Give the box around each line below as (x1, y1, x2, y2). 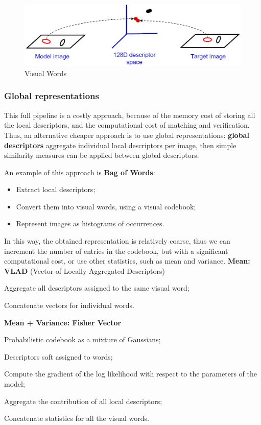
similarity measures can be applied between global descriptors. (4, 150, 199, 160)
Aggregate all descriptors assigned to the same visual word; (4, 282, 189, 293)
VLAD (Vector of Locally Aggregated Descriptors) (4, 265, 165, 276)
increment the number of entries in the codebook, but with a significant (4, 245, 228, 256)
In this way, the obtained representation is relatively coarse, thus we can (4, 235, 230, 246)
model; (4, 379, 25, 389)
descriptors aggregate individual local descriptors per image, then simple (4, 139, 236, 150)
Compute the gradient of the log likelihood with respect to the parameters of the (4, 368, 257, 379)
